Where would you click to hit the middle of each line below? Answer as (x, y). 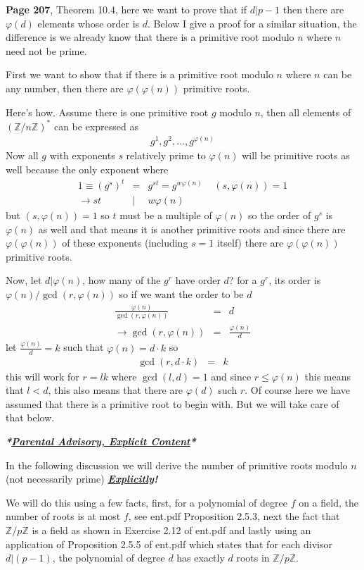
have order (198, 280)
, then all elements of (306, 112)
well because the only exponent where (87, 169)
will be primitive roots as (296, 155)
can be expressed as (96, 126)
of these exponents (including (125, 243)
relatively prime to (166, 155)
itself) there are (250, 243)
